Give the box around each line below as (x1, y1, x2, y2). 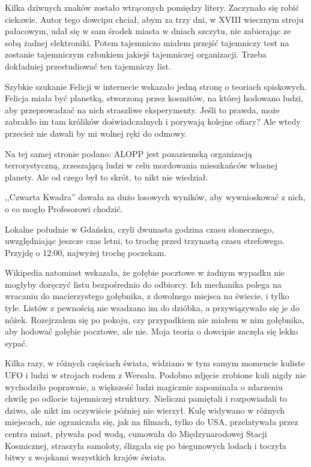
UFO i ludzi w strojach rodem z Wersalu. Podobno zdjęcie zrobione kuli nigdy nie (5, 369, 306, 381)
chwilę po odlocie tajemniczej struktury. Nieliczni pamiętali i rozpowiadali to (5, 392, 287, 405)
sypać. (5, 336, 28, 349)
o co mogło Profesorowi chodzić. (5, 202, 123, 215)
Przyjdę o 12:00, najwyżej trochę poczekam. (5, 246, 166, 258)
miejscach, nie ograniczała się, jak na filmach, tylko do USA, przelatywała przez (5, 415, 298, 428)
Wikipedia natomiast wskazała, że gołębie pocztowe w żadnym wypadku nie (5, 266, 285, 279)
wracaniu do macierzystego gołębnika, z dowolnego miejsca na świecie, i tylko (5, 290, 289, 302)
